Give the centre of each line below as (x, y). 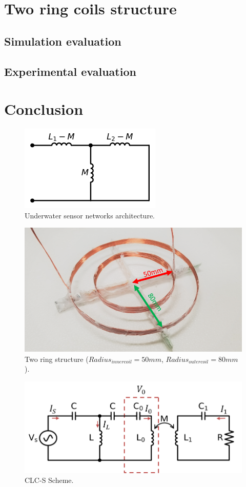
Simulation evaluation (63, 41)
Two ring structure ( (57, 359)
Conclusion (44, 109)
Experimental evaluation (70, 71)
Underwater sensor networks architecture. (90, 215)
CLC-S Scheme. (49, 480)
